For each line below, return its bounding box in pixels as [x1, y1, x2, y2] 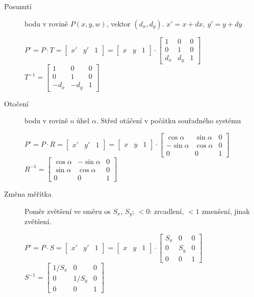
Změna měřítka [4, 188, 52, 199]
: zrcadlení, [149, 205, 184, 216]
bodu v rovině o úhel [24, 115, 90, 126]
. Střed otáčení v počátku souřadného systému [96, 115, 241, 126]
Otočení [4, 98, 29, 109]
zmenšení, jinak [201, 205, 250, 216]
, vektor [106, 18, 131, 29]
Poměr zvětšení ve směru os [24, 205, 111, 216]
